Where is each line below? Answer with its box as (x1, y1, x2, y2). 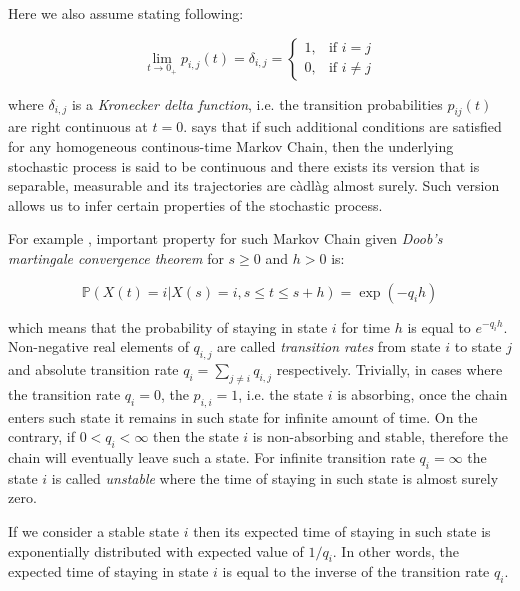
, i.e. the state (238, 383, 324, 404)
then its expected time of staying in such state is (193, 520, 491, 541)
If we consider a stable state (8, 520, 179, 541)
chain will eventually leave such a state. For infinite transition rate (8, 446, 415, 467)
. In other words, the (332, 540, 459, 561)
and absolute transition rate (8, 358, 179, 379)
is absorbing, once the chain (337, 383, 508, 404)
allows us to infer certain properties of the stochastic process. (8, 194, 383, 215)
